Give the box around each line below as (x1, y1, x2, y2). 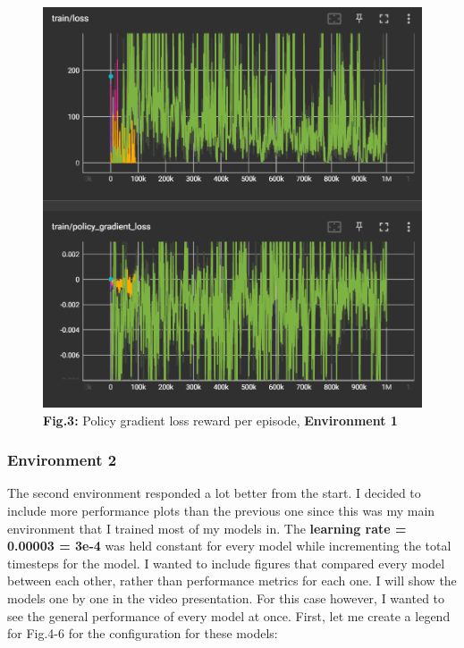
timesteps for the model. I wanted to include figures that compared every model (7, 553, 445, 572)
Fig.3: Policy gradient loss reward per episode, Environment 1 (43, 410, 398, 429)
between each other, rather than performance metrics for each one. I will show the (7, 571, 457, 590)
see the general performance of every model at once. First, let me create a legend (7, 606, 451, 625)
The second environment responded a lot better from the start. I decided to (7, 484, 421, 502)
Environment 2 (7, 449, 117, 471)
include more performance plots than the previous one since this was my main (7, 501, 435, 520)
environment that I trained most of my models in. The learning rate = (7, 518, 407, 537)
